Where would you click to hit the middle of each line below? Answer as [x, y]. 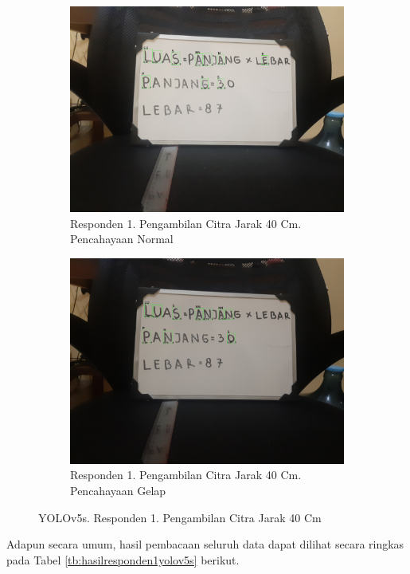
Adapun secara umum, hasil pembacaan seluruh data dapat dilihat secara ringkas [205, 544]
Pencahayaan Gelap [118, 490]
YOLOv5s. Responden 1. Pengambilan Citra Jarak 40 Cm [180, 517]
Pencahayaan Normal [122, 239]
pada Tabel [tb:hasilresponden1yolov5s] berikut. [123, 559]
